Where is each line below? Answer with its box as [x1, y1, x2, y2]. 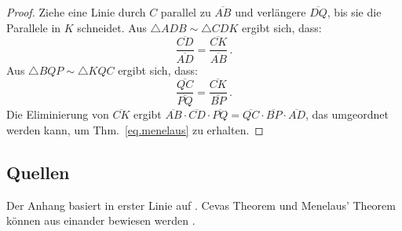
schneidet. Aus [77, 19, 147, 35]
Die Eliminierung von [6, 106, 109, 123]
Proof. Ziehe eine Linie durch [6, 4, 146, 20]
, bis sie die [327, 4, 382, 20]
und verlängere [235, 4, 306, 20]
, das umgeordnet [305, 106, 389, 123]
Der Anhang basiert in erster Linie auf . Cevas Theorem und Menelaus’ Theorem [6, 196, 396, 213]
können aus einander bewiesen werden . [6, 212, 196, 229]
